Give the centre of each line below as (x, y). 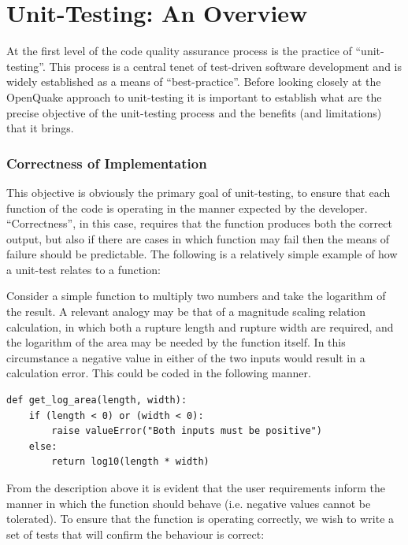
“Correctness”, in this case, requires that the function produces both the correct (199, 223)
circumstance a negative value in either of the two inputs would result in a (186, 357)
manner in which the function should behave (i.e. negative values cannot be (189, 503)
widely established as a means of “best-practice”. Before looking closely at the (194, 82)
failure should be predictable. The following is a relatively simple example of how (202, 254)
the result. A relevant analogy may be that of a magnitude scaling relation (186, 311)
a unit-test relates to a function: (83, 269)
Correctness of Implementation (107, 163)
